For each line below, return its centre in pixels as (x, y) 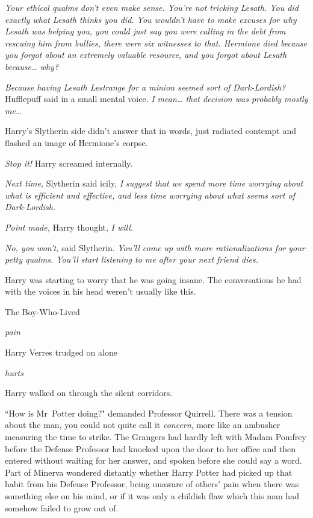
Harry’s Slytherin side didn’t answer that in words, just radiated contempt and (151, 131)
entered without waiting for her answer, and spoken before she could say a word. (153, 460)
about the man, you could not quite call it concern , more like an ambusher (143, 425)
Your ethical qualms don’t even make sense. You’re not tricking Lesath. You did (152, 7)
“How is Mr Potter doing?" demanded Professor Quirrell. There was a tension (149, 413)
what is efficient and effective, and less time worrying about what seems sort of (150, 195)
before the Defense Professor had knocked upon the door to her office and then (150, 448)
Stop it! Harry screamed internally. (69, 163)
